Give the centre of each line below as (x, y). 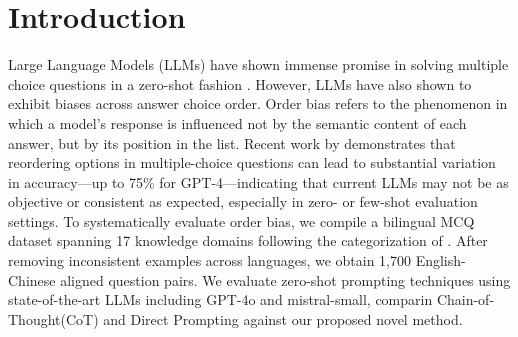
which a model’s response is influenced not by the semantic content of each (237, 122)
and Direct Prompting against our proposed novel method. (283, 318)
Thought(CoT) (53, 318)
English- (440, 260)
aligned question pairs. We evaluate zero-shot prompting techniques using (285, 279)
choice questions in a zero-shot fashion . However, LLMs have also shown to (240, 83)
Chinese (32, 279)
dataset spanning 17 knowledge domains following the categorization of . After (248, 240)
